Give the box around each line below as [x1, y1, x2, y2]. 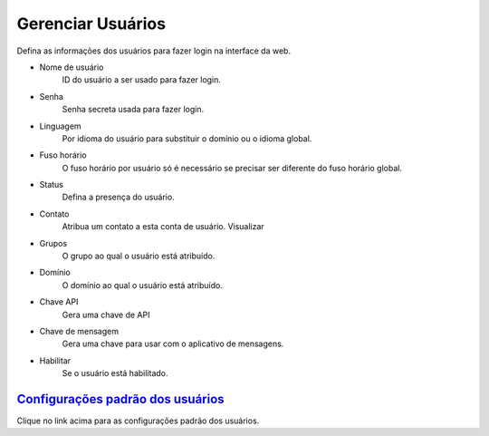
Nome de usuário [39, 62, 104, 73]
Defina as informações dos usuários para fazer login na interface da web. [16, 45, 292, 56]
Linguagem [39, 121, 81, 131]
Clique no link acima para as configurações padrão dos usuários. [16, 415, 260, 426]
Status [39, 179, 63, 190]
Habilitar [39, 354, 72, 366]
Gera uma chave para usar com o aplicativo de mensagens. [62, 338, 284, 349]
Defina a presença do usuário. [62, 191, 176, 203]
